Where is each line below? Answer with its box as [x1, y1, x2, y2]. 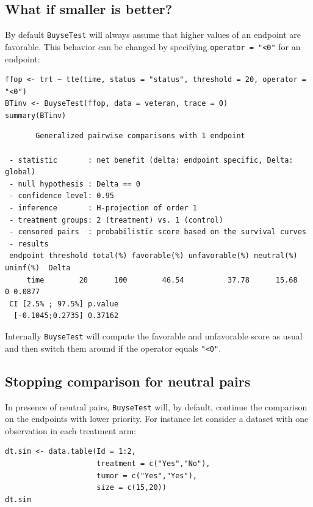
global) [5, 168, 36, 177]
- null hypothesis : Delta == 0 [9, 179, 140, 188]
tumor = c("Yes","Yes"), [96, 471, 197, 480]
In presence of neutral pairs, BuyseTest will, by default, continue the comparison [5, 400, 308, 413]
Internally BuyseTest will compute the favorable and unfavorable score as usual [5, 329, 303, 342]
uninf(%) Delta [5, 264, 71, 273]
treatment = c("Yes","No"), [96, 459, 210, 468]
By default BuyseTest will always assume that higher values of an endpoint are [5, 28, 301, 41]
